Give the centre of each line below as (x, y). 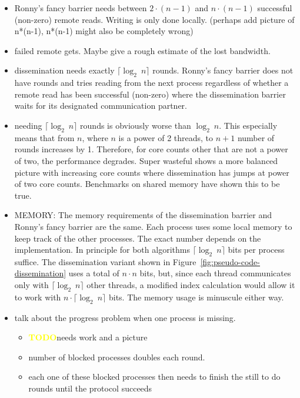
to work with (38, 297)
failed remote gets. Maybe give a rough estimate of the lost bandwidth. (142, 50)
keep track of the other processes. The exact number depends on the (138, 238)
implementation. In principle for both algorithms (102, 250)
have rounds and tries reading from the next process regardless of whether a (151, 83)
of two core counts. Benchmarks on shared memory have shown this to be (147, 184)
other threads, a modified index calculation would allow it (191, 285)
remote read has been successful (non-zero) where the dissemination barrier (150, 94)
